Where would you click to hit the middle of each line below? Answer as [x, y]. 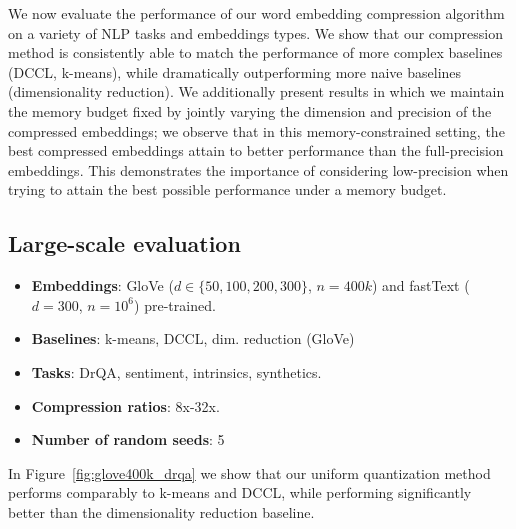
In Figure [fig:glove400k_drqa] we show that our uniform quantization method [249, 472]
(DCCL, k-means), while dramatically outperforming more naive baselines [235, 71]
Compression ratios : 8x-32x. [125, 405]
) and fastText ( [420, 285]
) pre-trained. [175, 304]
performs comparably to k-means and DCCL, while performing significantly [240, 492]
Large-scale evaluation [124, 243]
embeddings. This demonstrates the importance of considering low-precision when [258, 169]
